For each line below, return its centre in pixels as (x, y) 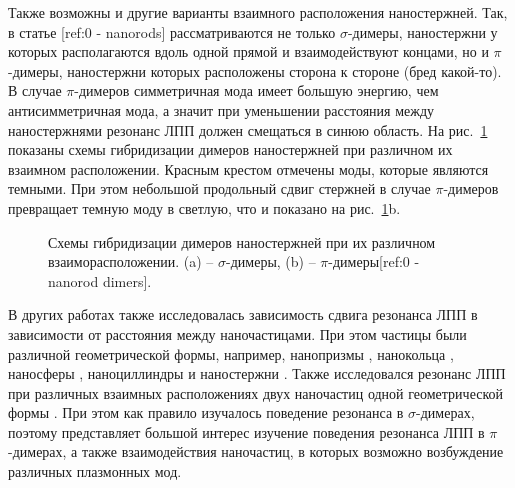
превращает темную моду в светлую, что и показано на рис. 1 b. (204, 207)
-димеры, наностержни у (422, 31)
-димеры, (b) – (271, 261)
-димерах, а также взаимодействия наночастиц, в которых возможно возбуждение (256, 451)
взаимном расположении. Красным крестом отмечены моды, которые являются (248, 168)
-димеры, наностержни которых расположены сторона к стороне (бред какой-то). (255, 70)
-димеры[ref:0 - (374, 261)
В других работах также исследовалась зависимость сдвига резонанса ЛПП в (243, 314)
